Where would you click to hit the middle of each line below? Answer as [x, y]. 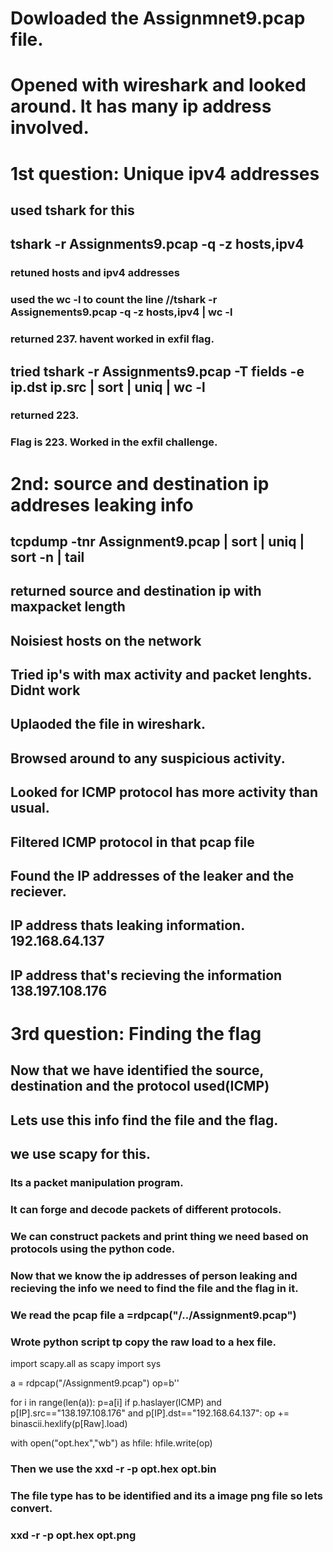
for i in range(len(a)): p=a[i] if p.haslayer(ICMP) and [116, 1403]
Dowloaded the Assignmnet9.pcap [158, 18]
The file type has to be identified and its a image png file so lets [167, 1495]
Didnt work [45, 690]
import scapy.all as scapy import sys [86, 1364]
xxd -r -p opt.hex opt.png [73, 1535]
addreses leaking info [102, 504]
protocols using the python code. [93, 1249]
